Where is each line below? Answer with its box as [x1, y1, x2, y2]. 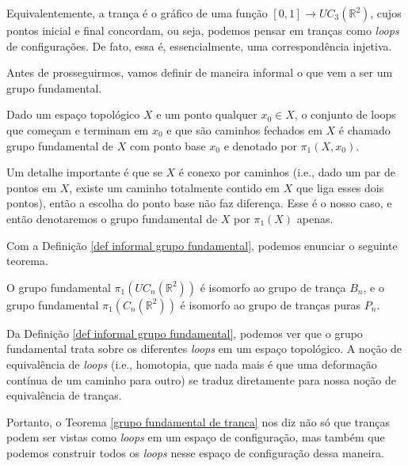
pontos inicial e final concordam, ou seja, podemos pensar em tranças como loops [6, 22, 399, 38]
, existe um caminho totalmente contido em [69, 179, 280, 195]
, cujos [370, 5, 402, 21]
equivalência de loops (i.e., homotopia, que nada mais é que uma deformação [6, 355, 377, 372]
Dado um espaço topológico [6, 106, 140, 123]
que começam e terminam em [6, 121, 149, 138]
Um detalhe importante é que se [6, 164, 162, 180]
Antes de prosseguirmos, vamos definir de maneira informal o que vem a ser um [6, 64, 393, 81]
